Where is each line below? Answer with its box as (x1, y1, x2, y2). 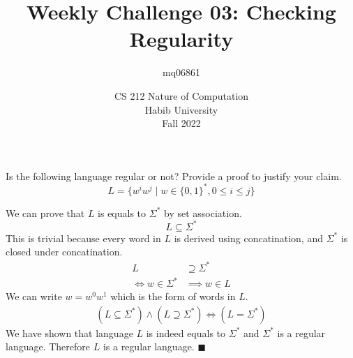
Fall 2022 (162, 116, 201, 130)
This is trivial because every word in (6, 230, 161, 245)
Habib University (144, 102, 218, 117)
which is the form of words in (110, 289, 236, 304)
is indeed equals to (146, 325, 226, 340)
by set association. (164, 205, 242, 220)
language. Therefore (6, 339, 91, 354)
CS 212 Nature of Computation (114, 88, 249, 103)
